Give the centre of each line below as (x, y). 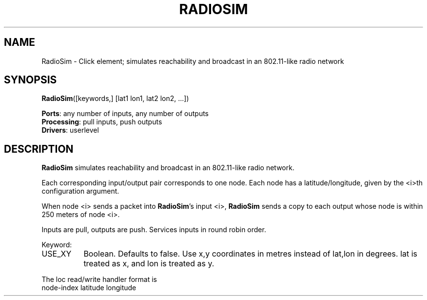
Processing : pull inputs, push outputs (102, 122)
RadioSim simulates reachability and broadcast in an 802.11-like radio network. (168, 168)
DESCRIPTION (39, 149)
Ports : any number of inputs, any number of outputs (125, 114)
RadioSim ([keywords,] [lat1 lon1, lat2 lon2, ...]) (115, 99)
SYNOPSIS (30, 80)
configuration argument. (80, 191)
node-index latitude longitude (89, 288)
